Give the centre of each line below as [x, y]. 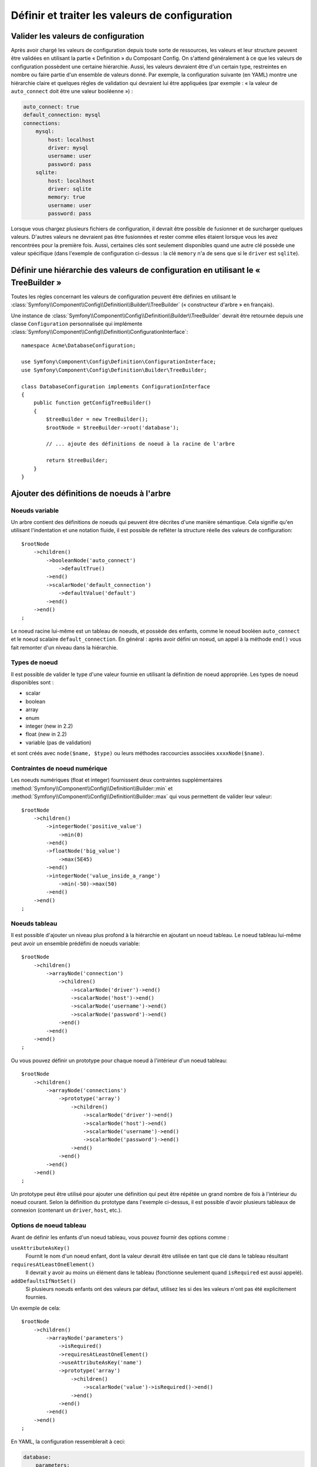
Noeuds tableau [34, 923]
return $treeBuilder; [77, 460]
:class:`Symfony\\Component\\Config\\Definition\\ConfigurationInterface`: [100, 332]
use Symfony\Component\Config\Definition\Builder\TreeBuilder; [114, 370]
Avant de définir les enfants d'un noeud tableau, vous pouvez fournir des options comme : [120, 1237]
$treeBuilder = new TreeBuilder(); [97, 419]
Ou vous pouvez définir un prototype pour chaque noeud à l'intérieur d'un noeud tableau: [119, 1060]
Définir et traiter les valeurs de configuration [122, 15]
